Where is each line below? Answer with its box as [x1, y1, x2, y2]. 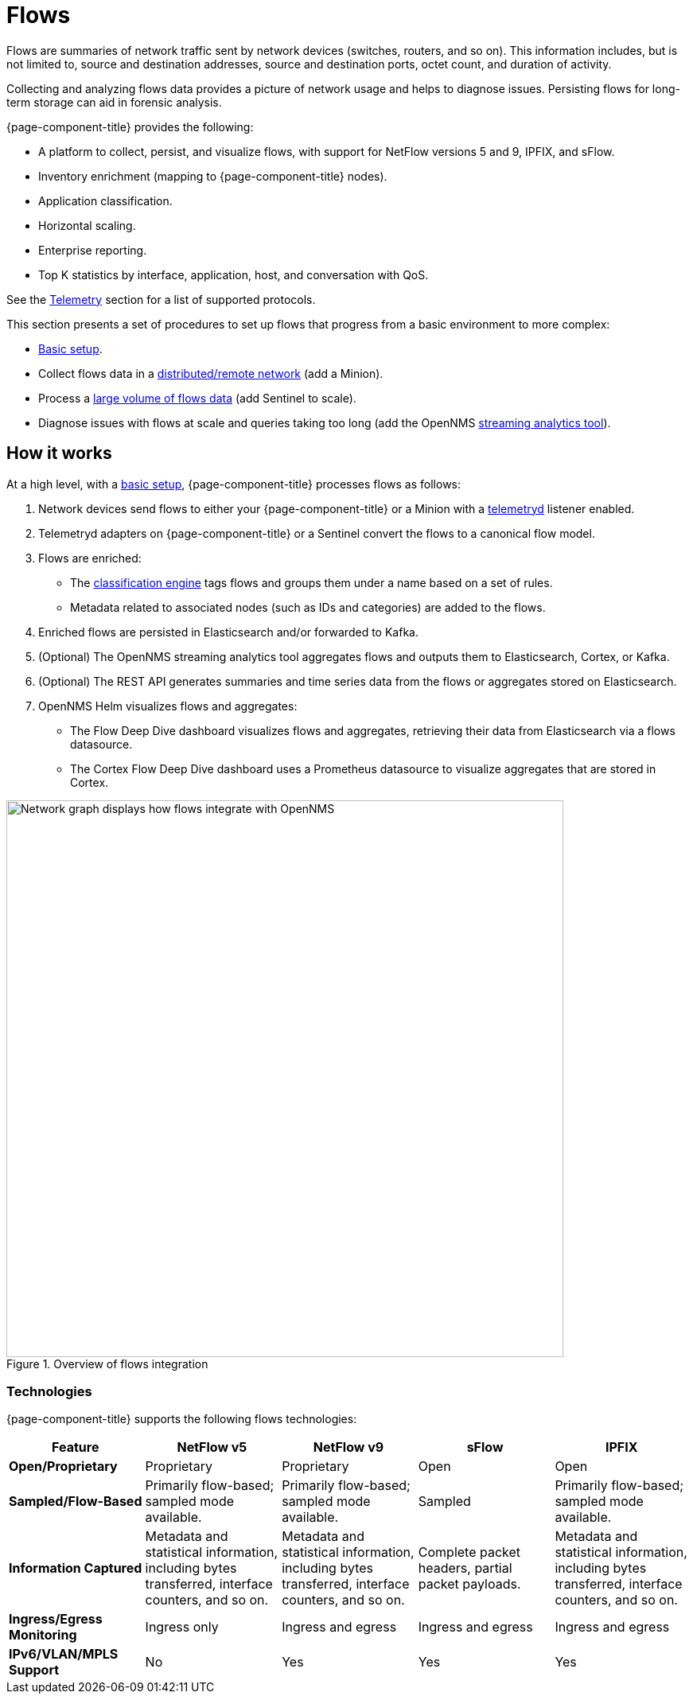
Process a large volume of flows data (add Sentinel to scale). [38, 391, 356, 405]
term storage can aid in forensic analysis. [6, 95, 222, 109]
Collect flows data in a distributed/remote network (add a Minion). [38, 366, 383, 380]
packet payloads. [418, 1576, 521, 1593]
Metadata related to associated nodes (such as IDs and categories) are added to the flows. [70, 600, 546, 614]
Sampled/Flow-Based [9, 1493, 142, 1510]
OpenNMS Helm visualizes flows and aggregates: [38, 698, 298, 713]
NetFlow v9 [313, 1439, 384, 1456]
